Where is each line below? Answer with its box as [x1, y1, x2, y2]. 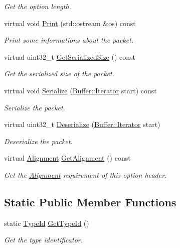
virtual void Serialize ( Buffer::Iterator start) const [4, 85, 157, 95]
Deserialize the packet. [4, 136, 73, 146]
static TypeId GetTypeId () [4, 217, 89, 228]
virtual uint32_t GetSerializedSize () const [4, 51, 136, 62]
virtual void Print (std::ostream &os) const [4, 18, 136, 28]
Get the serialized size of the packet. [4, 68, 114, 79]
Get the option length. [4, 1, 71, 11]
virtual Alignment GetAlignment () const [4, 153, 131, 163]
